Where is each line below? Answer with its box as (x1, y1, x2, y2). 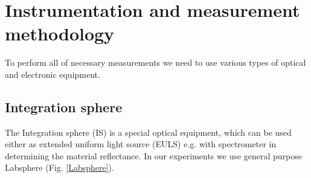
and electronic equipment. (5, 68, 100, 80)
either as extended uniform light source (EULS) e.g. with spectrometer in (5, 138, 277, 150)
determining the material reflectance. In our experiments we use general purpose (5, 149, 303, 162)
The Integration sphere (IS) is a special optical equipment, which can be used (5, 126, 292, 138)
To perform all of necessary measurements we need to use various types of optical (5, 56, 306, 69)
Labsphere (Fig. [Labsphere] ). (5, 161, 114, 174)
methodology (5, 21, 115, 46)
